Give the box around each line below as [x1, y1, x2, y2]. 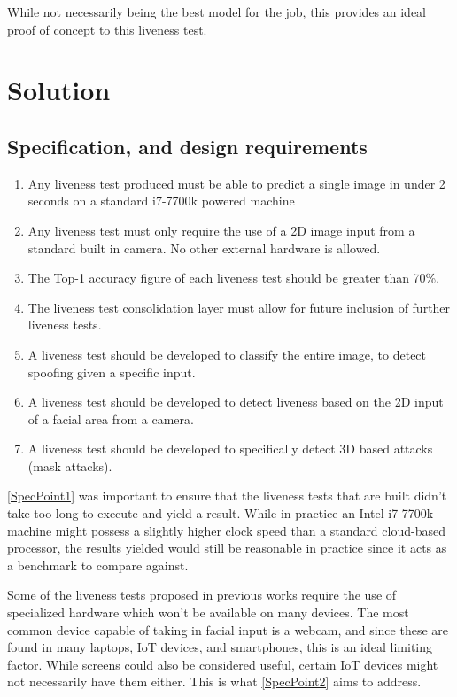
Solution [7, 72, 111, 108]
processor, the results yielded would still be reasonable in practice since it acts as [7, 538, 447, 557]
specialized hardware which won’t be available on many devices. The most [7, 603, 409, 622]
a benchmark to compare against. [7, 555, 189, 574]
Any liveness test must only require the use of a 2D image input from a [27, 221, 415, 239]
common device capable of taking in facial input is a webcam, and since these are [7, 620, 449, 639]
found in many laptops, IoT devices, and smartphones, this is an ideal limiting [7, 638, 433, 656]
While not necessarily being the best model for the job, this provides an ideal [7, 3, 427, 20]
